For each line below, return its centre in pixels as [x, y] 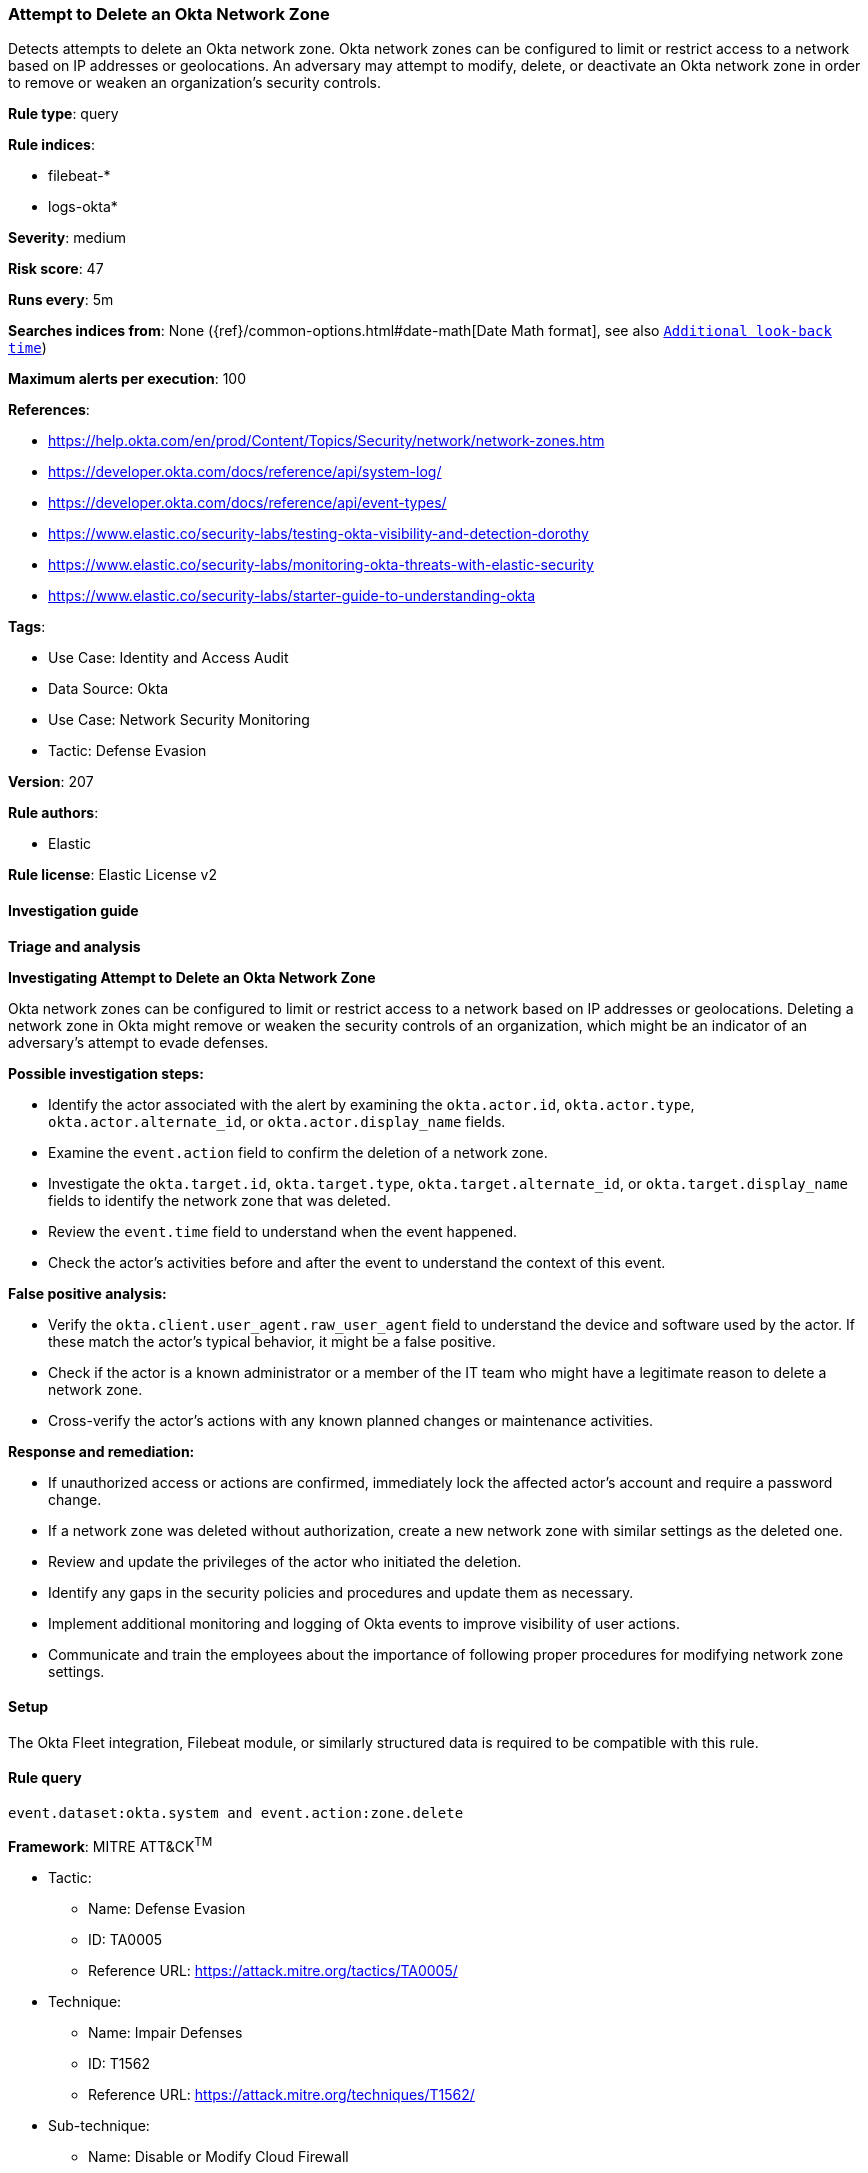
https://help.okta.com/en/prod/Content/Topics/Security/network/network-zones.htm [326, 441]
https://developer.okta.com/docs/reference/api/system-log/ [245, 472]
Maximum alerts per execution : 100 [127, 379]
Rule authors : [53, 813]
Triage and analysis [74, 946]
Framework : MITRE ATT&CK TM [110, 1845]
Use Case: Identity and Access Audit [168, 658]
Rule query [45, 1778]
